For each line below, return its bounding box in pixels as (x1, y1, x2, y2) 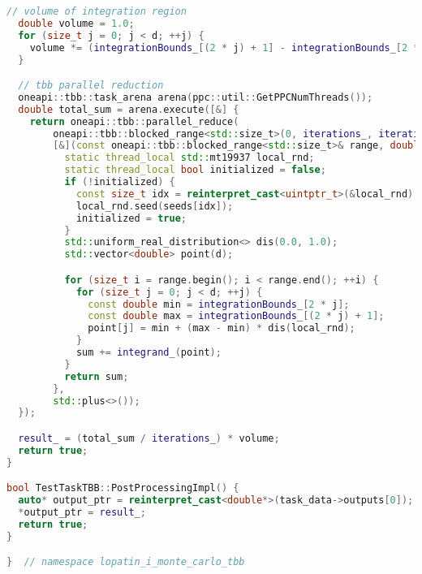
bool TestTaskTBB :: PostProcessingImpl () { (6, 482, 239, 494)
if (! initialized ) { (64, 176, 175, 188)
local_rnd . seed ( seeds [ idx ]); (75, 200, 234, 212)
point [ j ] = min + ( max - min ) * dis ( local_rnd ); (88, 322, 355, 334)
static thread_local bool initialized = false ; (64, 164, 326, 176)
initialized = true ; (75, 212, 187, 224)
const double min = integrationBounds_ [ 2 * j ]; (88, 298, 350, 310)
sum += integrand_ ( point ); (75, 347, 222, 359)
